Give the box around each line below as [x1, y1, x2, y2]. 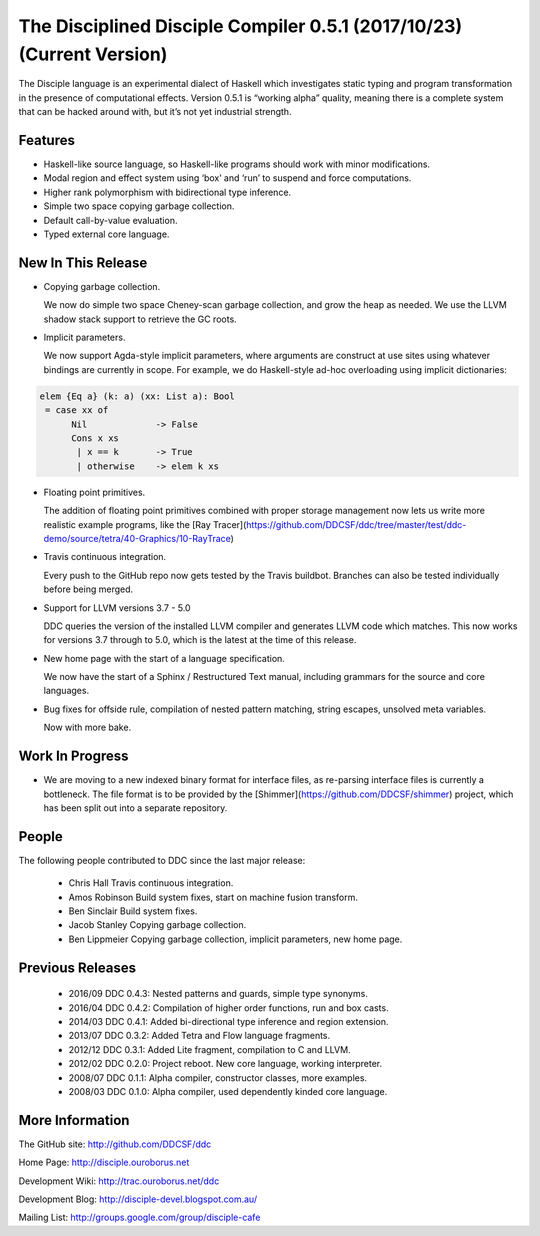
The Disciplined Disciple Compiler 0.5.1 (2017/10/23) [18, 15, 463, 37]
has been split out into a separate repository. [43, 801, 228, 814]
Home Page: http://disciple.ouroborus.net [18, 1156, 190, 1169]
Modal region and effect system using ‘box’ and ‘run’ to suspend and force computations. [43, 172, 412, 184]
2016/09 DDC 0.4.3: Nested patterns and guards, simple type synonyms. [68, 988, 369, 1000]
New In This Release [18, 254, 148, 271]
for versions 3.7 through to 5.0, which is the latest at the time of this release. [43, 634, 357, 646]
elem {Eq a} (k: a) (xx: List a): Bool [39, 390, 235, 402]
